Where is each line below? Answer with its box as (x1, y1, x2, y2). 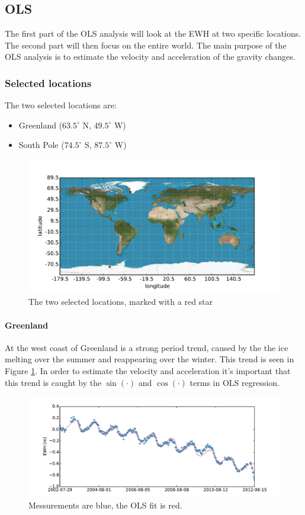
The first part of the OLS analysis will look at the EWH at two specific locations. (5, 27, 301, 40)
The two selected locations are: (5, 99, 117, 111)
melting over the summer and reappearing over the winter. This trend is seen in (5, 353, 294, 365)
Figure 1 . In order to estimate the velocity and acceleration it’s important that (5, 364, 291, 376)
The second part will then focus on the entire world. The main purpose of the (5, 38, 287, 51)
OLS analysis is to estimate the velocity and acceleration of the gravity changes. (5, 50, 296, 63)
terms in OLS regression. (190, 376, 280, 388)
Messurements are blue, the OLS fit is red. (28, 499, 182, 511)
